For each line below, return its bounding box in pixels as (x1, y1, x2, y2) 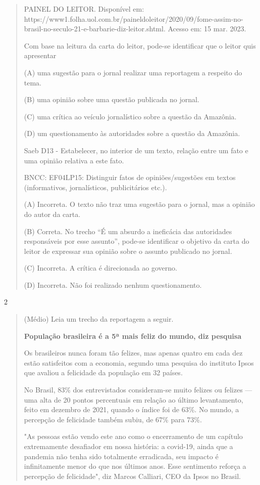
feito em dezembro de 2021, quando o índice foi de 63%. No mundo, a (24, 404, 239, 415)
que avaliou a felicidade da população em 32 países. (24, 367, 183, 378)
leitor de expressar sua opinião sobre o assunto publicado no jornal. (24, 245, 232, 256)
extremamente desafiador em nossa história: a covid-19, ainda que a (24, 441, 233, 451)
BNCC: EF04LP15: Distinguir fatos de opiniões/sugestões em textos (24, 172, 236, 183)
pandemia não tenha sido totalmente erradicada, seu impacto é (24, 451, 219, 461)
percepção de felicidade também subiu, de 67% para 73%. (24, 414, 202, 424)
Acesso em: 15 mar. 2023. (168, 23, 246, 34)
